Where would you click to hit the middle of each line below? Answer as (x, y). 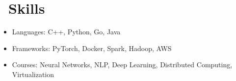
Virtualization (33, 74)
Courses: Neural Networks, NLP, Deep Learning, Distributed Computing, (122, 65)
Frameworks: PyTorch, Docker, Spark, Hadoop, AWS (92, 48)
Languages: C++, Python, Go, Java (66, 32)
